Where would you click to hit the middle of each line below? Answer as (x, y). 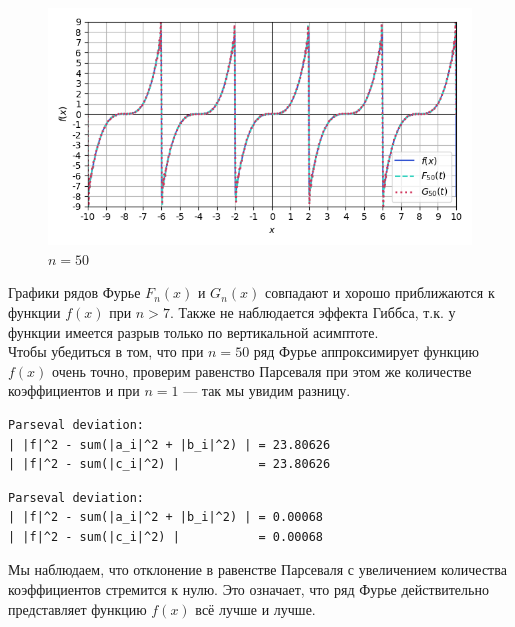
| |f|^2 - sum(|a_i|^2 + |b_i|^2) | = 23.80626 (169, 444)
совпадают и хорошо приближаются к (379, 292)
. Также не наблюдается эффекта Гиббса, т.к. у (312, 311)
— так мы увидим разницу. (267, 390)
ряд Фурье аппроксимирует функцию (366, 351)
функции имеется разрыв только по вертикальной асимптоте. (193, 331)
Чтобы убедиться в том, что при (106, 351)
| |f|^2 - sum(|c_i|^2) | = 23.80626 (169, 464)
